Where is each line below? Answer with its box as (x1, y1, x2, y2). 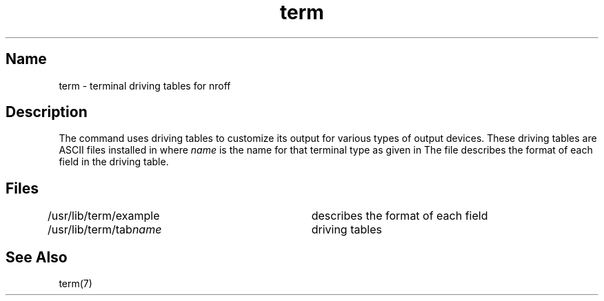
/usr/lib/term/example (48, 209, 160, 223)
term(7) (59, 278, 92, 290)
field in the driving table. (59, 156, 169, 168)
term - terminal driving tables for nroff (59, 79, 231, 92)
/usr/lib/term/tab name (48, 222, 162, 237)
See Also (6, 248, 68, 266)
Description (6, 103, 88, 121)
